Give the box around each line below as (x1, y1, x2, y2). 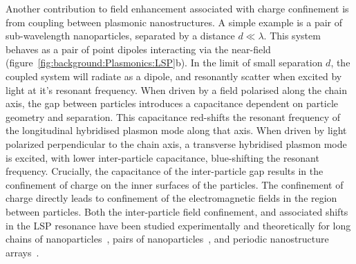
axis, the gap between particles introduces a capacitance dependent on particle (6, 96, 338, 111)
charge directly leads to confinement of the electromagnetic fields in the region (6, 191, 337, 205)
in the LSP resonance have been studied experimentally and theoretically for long (6, 218, 351, 232)
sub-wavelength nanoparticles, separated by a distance (6, 28, 235, 43)
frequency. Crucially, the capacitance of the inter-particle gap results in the (6, 164, 324, 178)
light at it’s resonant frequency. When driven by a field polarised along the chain (6, 82, 347, 97)
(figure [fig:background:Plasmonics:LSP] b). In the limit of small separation (6, 55, 323, 70)
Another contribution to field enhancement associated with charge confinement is (6, 1, 349, 15)
